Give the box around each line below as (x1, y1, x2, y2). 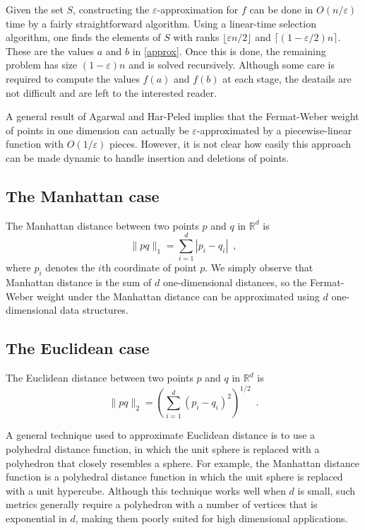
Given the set (6, 2, 64, 16)
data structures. (60, 302, 128, 317)
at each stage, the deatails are (222, 71, 352, 86)
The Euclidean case (6, 337, 150, 359)
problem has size (6, 57, 78, 72)
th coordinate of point (101, 260, 197, 275)
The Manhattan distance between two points (6, 218, 199, 232)
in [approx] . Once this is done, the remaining (132, 43, 326, 58)
